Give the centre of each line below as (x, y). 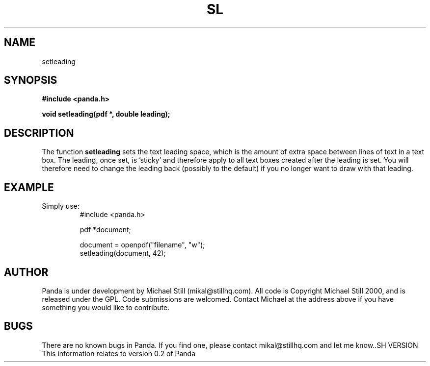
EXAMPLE (29, 187)
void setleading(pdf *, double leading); (106, 114)
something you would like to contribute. (106, 307)
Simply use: (61, 206)
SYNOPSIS (31, 80)
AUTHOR (26, 272)
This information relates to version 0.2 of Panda (119, 353)
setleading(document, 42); (123, 253)
